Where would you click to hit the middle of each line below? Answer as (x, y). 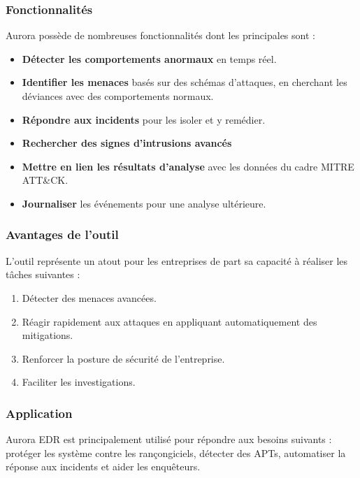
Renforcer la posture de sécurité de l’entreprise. (123, 358)
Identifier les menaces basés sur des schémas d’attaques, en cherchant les (185, 82)
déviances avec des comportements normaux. (118, 96)
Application (39, 413)
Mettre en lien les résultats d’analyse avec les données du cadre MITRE (188, 166)
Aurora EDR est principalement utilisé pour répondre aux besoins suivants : (169, 439)
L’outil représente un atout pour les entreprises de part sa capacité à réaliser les (177, 260)
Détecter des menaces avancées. (89, 297)
